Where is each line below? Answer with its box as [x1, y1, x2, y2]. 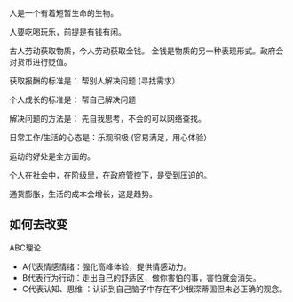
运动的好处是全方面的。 [9, 151, 95, 162]
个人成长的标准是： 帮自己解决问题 [9, 94, 136, 105]
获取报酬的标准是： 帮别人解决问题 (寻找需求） [9, 75, 180, 86]
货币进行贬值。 [16, 57, 72, 67]
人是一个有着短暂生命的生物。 [9, 8, 118, 18]
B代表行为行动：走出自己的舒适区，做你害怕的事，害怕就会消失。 [21, 272, 261, 282]
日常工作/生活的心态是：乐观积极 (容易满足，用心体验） [9, 132, 212, 142]
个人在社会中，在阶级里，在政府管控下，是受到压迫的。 [9, 170, 211, 180]
